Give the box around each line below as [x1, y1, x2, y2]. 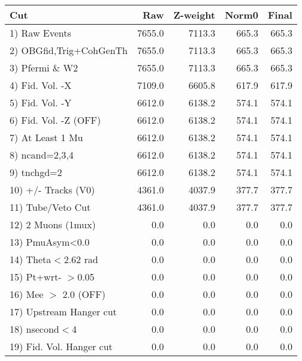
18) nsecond [10, 322, 59, 336]
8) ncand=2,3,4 [10, 148, 74, 162]
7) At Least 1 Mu [10, 130, 83, 144]
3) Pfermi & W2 [10, 61, 78, 74]
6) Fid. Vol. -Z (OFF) [10, 113, 101, 127]
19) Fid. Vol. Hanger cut [10, 339, 113, 353]
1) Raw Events [10, 26, 71, 40]
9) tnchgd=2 [10, 165, 62, 179]
